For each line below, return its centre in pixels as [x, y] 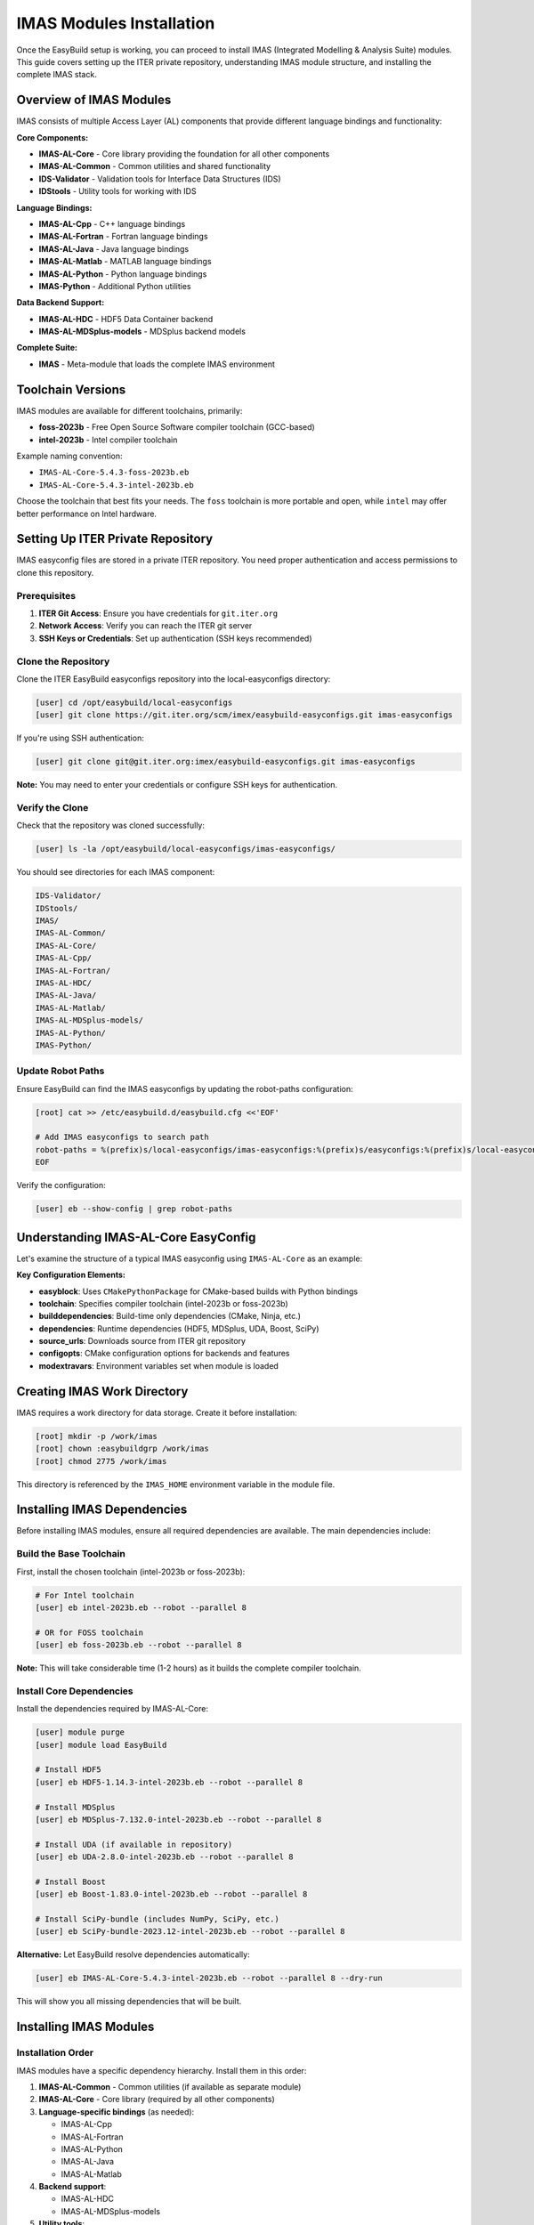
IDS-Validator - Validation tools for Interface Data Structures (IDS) [160, 179]
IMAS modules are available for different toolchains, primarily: [129, 410]
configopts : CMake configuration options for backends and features [164, 1354]
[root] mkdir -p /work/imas [96, 1436]
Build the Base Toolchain [71, 1554]
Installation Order [55, 2053]
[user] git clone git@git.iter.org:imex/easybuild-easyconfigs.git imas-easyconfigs [225, 762]
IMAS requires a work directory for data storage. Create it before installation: [157, 1412]
